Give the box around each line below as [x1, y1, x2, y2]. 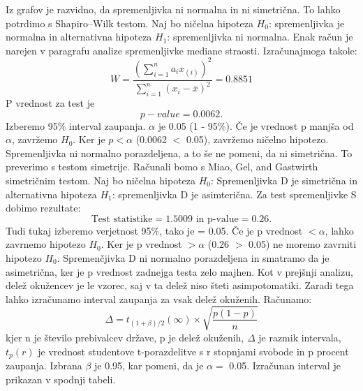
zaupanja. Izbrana [6, 357, 82, 372]
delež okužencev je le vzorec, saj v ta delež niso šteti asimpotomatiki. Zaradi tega [6, 278, 354, 293]
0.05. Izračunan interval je [229, 357, 341, 372]
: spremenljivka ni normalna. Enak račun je [167, 29, 353, 44]
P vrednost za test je [6, 96, 95, 110]
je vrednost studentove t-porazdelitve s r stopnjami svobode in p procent [38, 344, 349, 358]
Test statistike [91, 214, 153, 224]
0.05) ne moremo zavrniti [249, 237, 357, 251]
